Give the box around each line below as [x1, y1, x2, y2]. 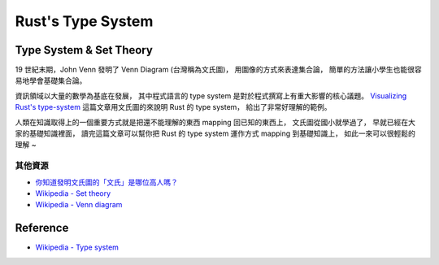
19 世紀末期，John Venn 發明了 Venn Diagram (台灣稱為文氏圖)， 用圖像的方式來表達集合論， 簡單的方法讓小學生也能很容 [15, 65, 422, 75]
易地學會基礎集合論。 [15, 76, 87, 85]
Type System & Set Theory [15, 43, 154, 57]
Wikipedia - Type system [35, 242, 120, 252]
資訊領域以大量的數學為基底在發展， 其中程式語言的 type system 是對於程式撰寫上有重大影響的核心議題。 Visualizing [15, 90, 407, 101]
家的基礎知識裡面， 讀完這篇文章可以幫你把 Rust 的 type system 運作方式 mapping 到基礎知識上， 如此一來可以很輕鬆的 [15, 128, 416, 138]
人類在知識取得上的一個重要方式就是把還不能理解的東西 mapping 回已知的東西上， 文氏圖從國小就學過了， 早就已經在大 [15, 117, 416, 127]
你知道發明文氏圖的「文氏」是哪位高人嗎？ [35, 177, 178, 187]
